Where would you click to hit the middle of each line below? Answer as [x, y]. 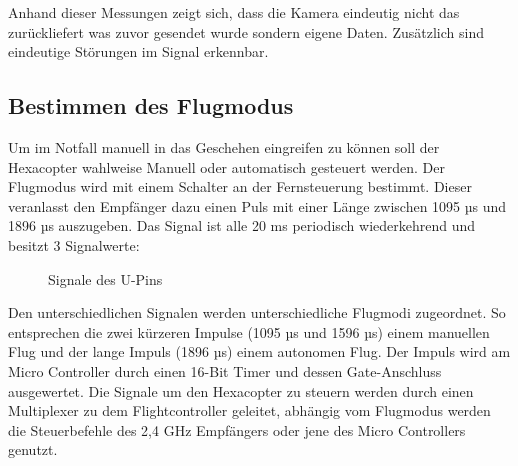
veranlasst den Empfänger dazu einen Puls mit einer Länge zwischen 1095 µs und [257, 205]
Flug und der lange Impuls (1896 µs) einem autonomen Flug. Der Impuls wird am [259, 351]
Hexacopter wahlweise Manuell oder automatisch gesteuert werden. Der [226, 166]
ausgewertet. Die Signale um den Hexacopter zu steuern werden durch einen [241, 390]
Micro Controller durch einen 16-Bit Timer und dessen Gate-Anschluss [225, 370]
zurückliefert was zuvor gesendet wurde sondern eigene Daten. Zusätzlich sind [246, 31]
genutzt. [33, 449]
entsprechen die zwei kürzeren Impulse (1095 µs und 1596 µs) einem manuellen [249, 331]
